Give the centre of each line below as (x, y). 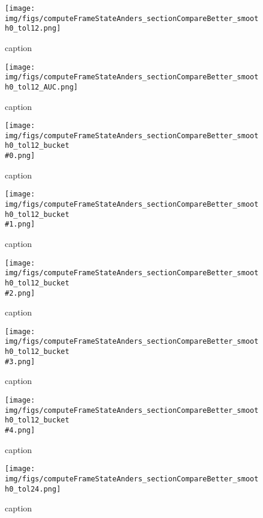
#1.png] (20, 224)
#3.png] (20, 361)
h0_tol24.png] (33, 489)
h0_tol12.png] (33, 29)
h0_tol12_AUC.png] (41, 87)
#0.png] (20, 156)
